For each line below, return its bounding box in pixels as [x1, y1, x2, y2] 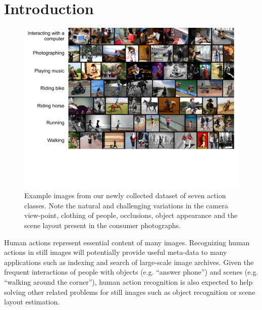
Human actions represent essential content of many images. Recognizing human [4, 237, 250, 247]
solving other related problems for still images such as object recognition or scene [4, 286, 255, 297]
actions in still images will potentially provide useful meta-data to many [4, 247, 227, 257]
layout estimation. [4, 296, 60, 307]
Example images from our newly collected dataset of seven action [24, 190, 226, 201]
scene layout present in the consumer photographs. [24, 220, 181, 231]
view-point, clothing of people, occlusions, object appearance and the [24, 210, 238, 220]
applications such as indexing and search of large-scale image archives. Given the [4, 256, 254, 267]
